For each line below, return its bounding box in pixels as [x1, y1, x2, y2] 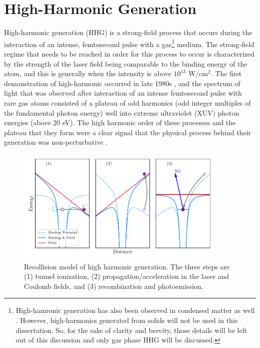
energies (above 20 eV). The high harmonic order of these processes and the [4, 117, 236, 128]
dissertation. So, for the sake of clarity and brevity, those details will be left [15, 324, 247, 335]
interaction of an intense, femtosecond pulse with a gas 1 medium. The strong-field [4, 37, 254, 49]
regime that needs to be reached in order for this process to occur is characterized [4, 48, 254, 59]
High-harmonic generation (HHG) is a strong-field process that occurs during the [4, 27, 252, 38]
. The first [210, 68, 242, 79]
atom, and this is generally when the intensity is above [4, 68, 171, 79]
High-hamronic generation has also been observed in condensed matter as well [15, 305, 255, 315]
